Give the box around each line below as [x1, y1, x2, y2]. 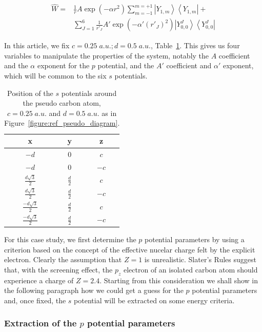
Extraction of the [4, 317, 77, 329]
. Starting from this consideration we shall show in [99, 275, 258, 285]
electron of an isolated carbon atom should [123, 264, 258, 275]
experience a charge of [4, 275, 74, 285]
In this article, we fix [4, 40, 70, 51]
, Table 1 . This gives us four [150, 40, 240, 51]
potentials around [61, 87, 117, 98]
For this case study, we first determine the [4, 233, 136, 244]
